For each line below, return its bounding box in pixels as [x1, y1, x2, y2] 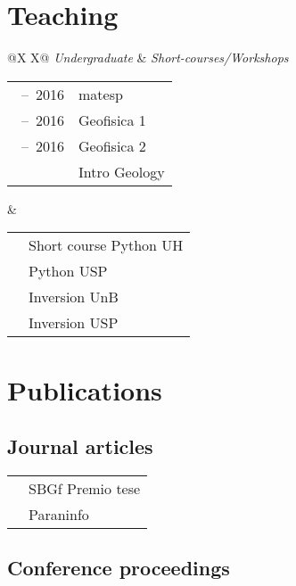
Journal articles [7, 433, 153, 460]
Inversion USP [29, 312, 119, 334]
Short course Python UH [29, 235, 184, 256]
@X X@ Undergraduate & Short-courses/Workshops [7, 48, 289, 67]
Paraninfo [29, 503, 89, 524]
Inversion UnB [29, 286, 119, 308]
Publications [7, 371, 162, 408]
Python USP [29, 260, 108, 282]
